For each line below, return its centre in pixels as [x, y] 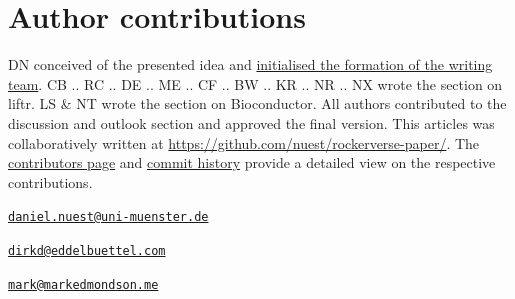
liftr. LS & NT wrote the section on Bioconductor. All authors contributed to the [257, 103]
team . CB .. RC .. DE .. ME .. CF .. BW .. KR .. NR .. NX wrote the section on [255, 83]
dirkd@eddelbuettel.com [87, 250]
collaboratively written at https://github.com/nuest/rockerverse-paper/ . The [244, 142]
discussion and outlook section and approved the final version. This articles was [251, 122]
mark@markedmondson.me [83, 284]
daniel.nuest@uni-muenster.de [108, 217]
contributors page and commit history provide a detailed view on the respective [252, 162]
